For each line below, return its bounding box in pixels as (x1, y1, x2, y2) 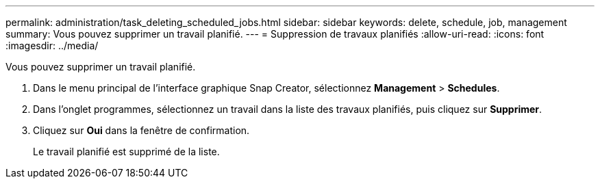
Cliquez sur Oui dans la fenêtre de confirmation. (33, 124, 250, 136)
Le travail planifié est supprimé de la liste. (33, 146, 220, 157)
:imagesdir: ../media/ (5, 40, 99, 51)
